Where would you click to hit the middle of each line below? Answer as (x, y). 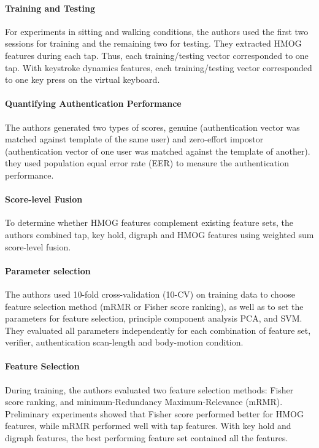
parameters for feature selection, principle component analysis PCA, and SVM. (154, 318)
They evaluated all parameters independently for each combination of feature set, (158, 330)
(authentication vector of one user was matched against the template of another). (158, 151)
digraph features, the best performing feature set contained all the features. (147, 438)
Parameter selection (48, 270)
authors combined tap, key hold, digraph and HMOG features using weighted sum (159, 234)
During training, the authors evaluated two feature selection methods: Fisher (149, 389)
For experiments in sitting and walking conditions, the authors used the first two (157, 31)
